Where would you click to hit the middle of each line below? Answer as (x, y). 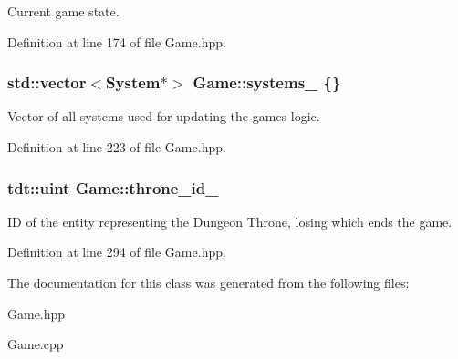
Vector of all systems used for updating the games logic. (164, 116)
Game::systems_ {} (267, 82)
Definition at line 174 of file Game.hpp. (117, 41)
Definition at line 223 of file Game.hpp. (117, 147)
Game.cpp (36, 344)
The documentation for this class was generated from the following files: (208, 282)
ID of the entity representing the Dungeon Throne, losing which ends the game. (230, 221)
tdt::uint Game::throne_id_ (113, 187)
